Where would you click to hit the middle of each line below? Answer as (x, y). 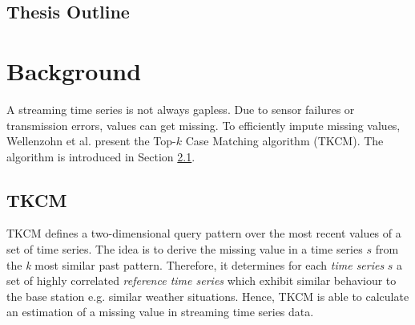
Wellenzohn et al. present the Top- (91, 141)
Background (74, 70)
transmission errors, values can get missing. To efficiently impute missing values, (203, 125)
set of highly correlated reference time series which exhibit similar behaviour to (201, 280)
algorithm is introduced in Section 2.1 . (101, 156)
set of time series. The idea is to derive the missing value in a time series (185, 249)
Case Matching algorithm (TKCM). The (284, 141)
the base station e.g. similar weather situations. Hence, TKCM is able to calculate (208, 296)
